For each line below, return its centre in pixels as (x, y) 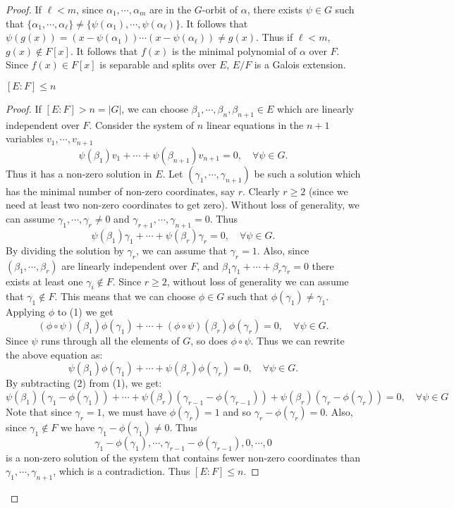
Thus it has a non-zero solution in (79, 173)
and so (237, 411)
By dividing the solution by (65, 250)
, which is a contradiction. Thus (122, 471)
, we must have (134, 411)
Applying (26, 312)
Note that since (39, 411)
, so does (209, 340)
